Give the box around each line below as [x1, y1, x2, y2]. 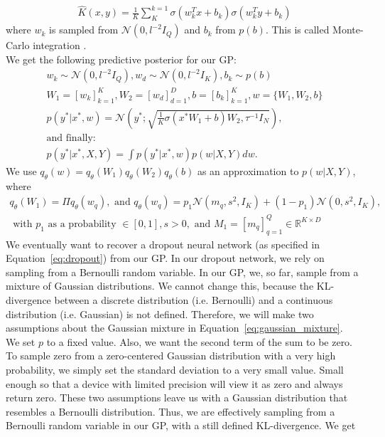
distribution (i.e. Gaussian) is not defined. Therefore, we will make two [6, 306, 314, 321]
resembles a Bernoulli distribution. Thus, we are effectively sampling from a [6, 404, 335, 418]
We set [6, 334, 36, 349]
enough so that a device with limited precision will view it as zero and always [6, 376, 343, 391]
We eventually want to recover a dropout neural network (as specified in [6, 236, 320, 251]
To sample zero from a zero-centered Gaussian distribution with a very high [6, 348, 336, 363]
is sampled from [49, 22, 119, 37]
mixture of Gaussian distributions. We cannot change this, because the [6, 278, 314, 293]
